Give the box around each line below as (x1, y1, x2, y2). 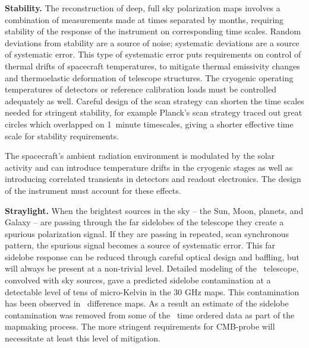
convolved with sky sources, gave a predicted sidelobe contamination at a (5, 274, 271, 286)
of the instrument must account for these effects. (5, 184, 181, 196)
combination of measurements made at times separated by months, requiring (5, 13, 284, 25)
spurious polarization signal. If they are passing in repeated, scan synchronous (5, 227, 289, 240)
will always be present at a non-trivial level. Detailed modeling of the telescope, (5, 262, 299, 274)
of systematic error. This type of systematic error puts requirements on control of (5, 48, 301, 60)
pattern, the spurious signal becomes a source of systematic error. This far (5, 239, 276, 251)
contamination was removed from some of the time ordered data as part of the (5, 308, 295, 321)
